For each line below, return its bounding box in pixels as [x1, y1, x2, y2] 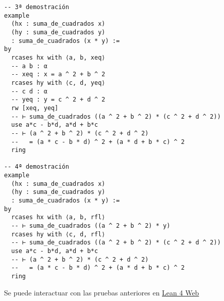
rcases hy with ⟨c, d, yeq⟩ [11, 79, 105, 86]
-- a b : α [11, 62, 47, 70]
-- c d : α [11, 87, 47, 95]
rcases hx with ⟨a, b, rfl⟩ [11, 214, 105, 221]
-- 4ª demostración [4, 163, 69, 171]
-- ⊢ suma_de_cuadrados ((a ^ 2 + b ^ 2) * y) [11, 222, 171, 230]
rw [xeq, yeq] [11, 104, 59, 112]
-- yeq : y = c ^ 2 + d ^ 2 [11, 96, 105, 104]
